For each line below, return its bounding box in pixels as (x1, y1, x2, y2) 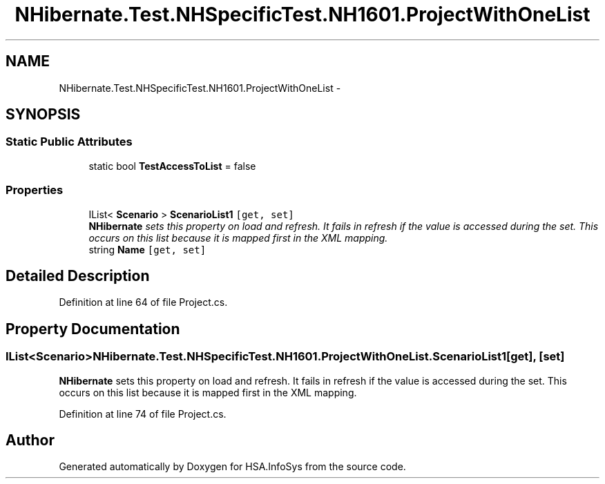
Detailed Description (6, 267, 150, 284)
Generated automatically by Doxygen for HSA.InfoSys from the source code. (59, 461, 406, 473)
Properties (6, 183, 64, 197)
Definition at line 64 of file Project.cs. (59, 296, 228, 309)
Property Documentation (6, 320, 180, 338)
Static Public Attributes (6, 135, 133, 149)
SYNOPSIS (6, 106, 81, 124)
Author (6, 432, 55, 449)
